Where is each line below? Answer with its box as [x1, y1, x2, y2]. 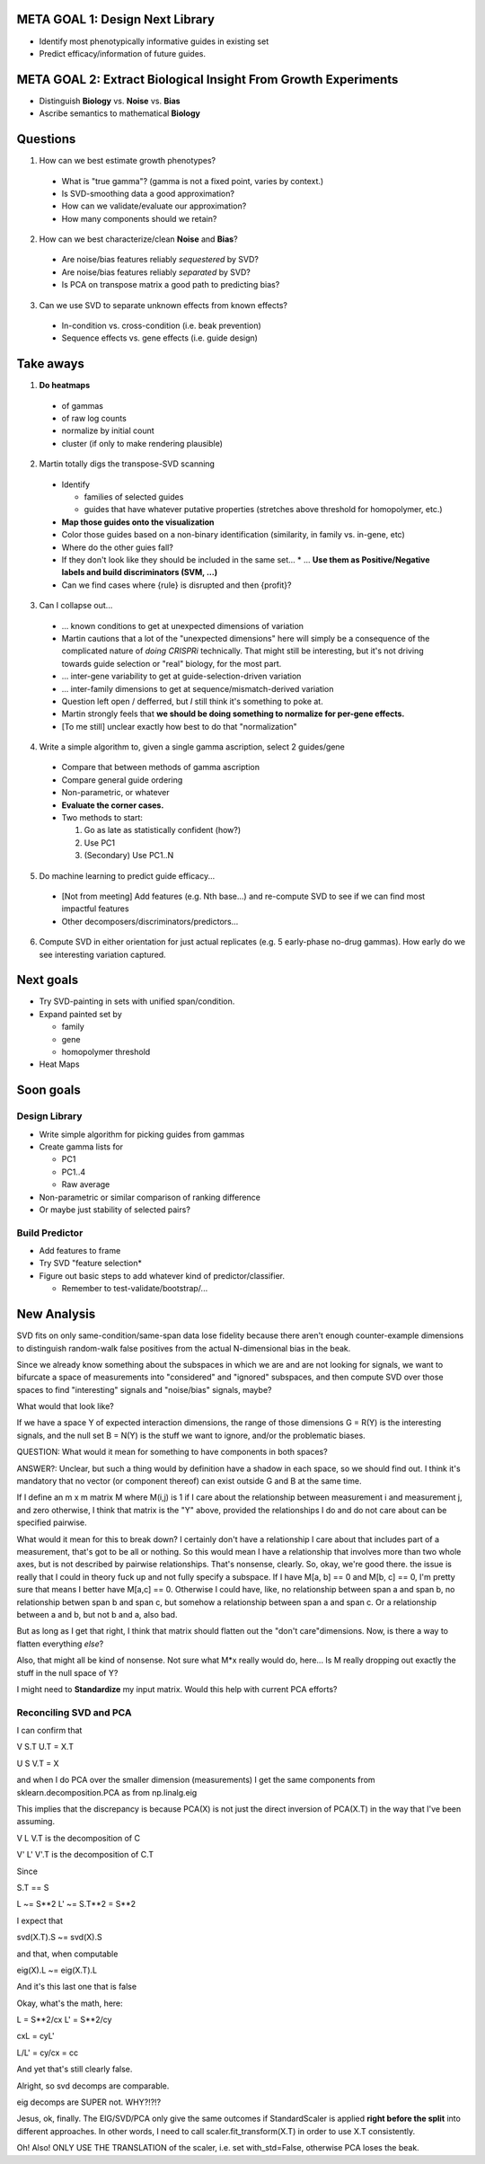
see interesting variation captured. [39, 949, 166, 960]
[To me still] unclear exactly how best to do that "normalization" [61, 721, 298, 732]
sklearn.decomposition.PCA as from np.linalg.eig [16, 1787, 198, 1797]
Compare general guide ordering [61, 774, 183, 785]
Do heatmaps [39, 380, 91, 391]
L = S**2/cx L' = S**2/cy [16, 2014, 112, 2026]
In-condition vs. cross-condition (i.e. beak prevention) [61, 320, 262, 332]
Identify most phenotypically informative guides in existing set [39, 36, 269, 47]
